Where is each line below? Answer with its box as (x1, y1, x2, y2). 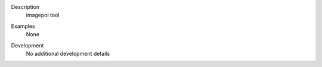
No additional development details (26, 50, 110, 57)
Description (11, 4, 40, 10)
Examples (11, 23, 35, 30)
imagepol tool (26, 12, 60, 19)
